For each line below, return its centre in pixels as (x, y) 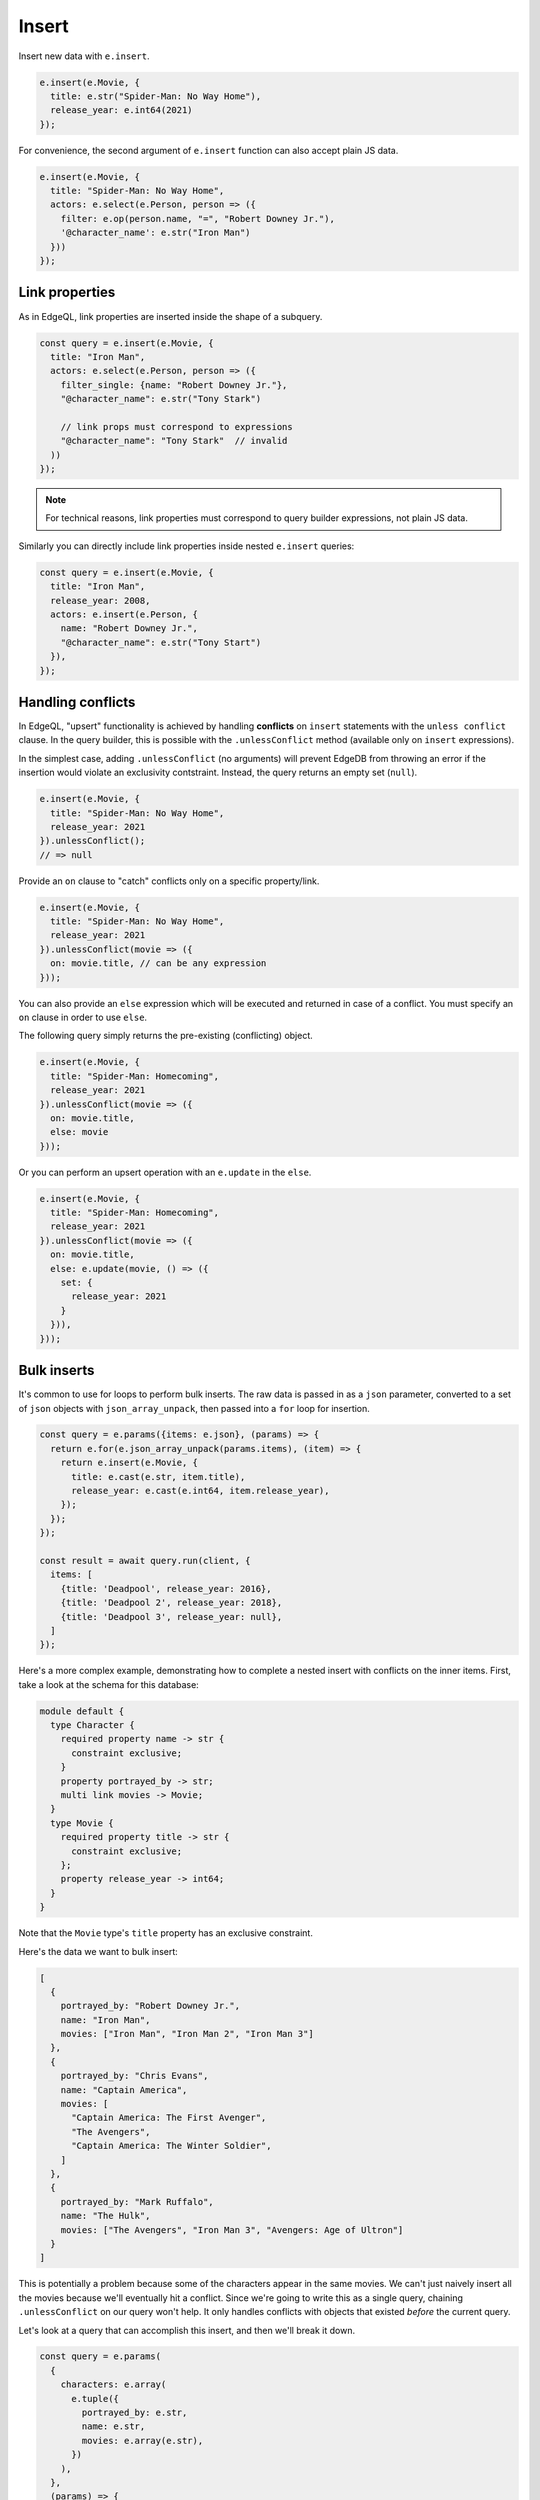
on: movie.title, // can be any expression (158, 963)
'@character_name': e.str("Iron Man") (155, 233)
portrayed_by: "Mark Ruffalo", (137, 2201)
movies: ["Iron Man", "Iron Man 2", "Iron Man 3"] (187, 2034)
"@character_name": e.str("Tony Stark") (161, 399)
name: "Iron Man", (105, 2019)
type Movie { (82, 1823)
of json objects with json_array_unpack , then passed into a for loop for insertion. (194, 1408)
